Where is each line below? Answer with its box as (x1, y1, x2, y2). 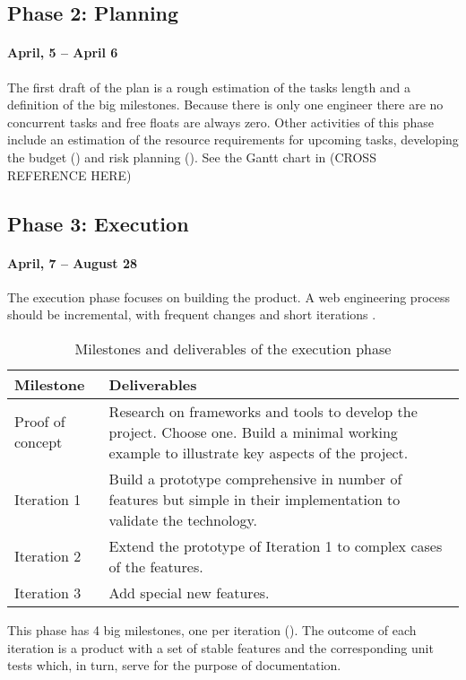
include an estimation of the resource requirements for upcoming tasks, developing (7, 130, 459, 149)
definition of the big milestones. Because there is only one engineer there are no (7, 95, 444, 114)
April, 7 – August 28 (7, 253, 138, 272)
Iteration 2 (14, 545, 82, 567)
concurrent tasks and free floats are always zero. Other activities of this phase (7, 112, 434, 131)
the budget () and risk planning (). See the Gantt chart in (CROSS (7, 147, 376, 166)
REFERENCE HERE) (7, 165, 132, 184)
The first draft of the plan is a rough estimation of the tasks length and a (7, 77, 411, 96)
